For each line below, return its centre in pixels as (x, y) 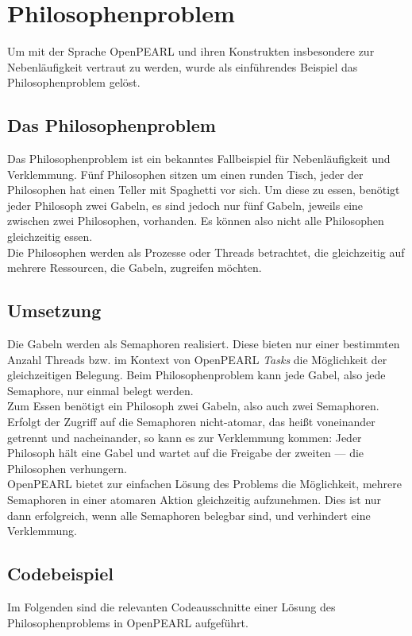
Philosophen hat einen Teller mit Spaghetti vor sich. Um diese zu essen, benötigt (204, 190)
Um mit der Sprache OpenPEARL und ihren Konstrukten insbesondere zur (191, 51)
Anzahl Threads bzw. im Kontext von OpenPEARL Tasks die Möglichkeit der (197, 359)
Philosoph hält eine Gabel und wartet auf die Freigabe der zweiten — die (186, 453)
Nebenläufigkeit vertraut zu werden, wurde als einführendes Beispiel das (183, 66)
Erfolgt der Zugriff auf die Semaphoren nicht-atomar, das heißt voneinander (191, 422)
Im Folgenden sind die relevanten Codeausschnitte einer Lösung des (171, 606)
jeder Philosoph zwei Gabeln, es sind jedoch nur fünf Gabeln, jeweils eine (185, 205)
